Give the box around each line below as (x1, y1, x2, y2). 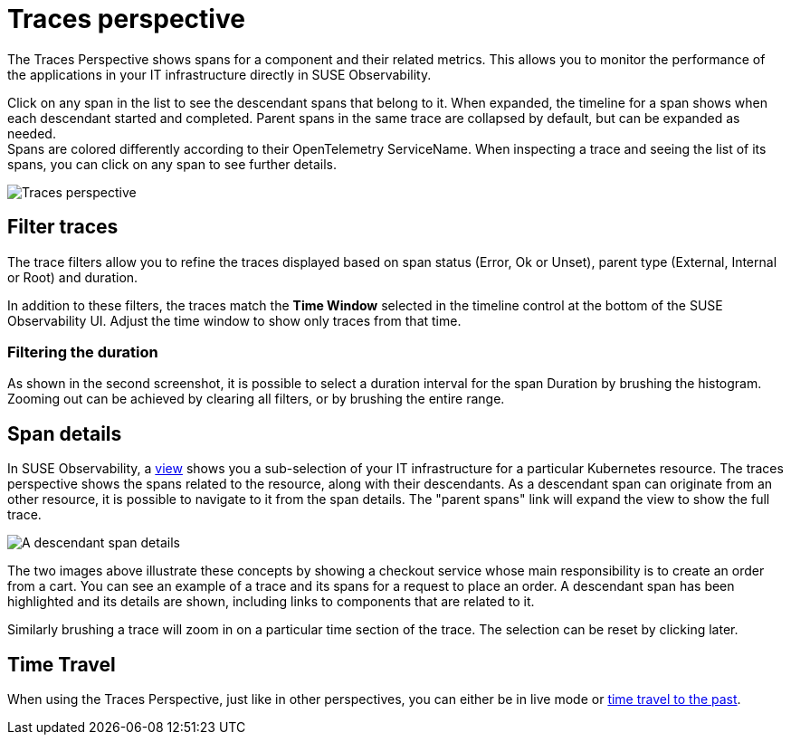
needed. (7, 125, 56, 141)
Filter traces (7, 215, 119, 239)
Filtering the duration (7, 342, 158, 361)
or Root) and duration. (7, 269, 138, 285)
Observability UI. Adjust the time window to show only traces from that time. (7, 312, 462, 328)
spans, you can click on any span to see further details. (7, 156, 337, 172)
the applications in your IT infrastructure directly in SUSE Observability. (7, 66, 432, 82)
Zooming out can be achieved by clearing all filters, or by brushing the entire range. (7, 391, 505, 407)
